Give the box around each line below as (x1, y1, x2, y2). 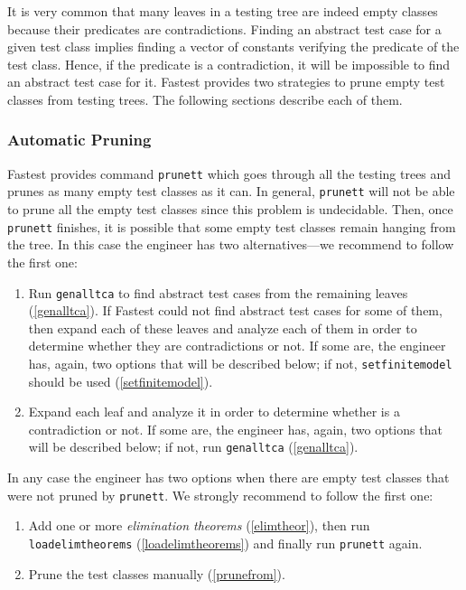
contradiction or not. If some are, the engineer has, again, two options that (28, 419, 443, 438)
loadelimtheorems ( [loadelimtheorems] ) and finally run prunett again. (28, 533, 423, 552)
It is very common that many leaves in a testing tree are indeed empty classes (7, 2, 438, 20)
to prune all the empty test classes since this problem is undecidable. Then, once (7, 200, 453, 219)
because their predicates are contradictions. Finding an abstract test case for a (7, 19, 442, 38)
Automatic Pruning (7, 128, 152, 151)
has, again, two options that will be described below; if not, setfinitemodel (28, 353, 452, 372)
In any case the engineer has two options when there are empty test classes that (7, 468, 450, 487)
